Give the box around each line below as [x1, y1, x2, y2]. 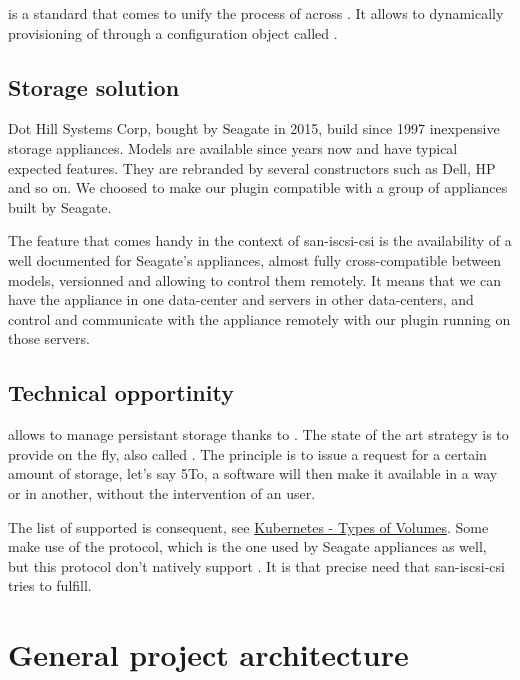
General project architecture [8, 634, 409, 675]
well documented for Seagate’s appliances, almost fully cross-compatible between [8, 249, 502, 270]
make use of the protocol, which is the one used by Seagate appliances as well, [8, 536, 487, 557]
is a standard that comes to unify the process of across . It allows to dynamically [8, 3, 504, 23]
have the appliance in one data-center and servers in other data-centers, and [8, 289, 474, 310]
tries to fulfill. [8, 575, 92, 596]
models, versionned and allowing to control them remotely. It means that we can [8, 269, 502, 290]
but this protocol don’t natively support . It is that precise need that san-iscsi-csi [8, 555, 505, 576]
